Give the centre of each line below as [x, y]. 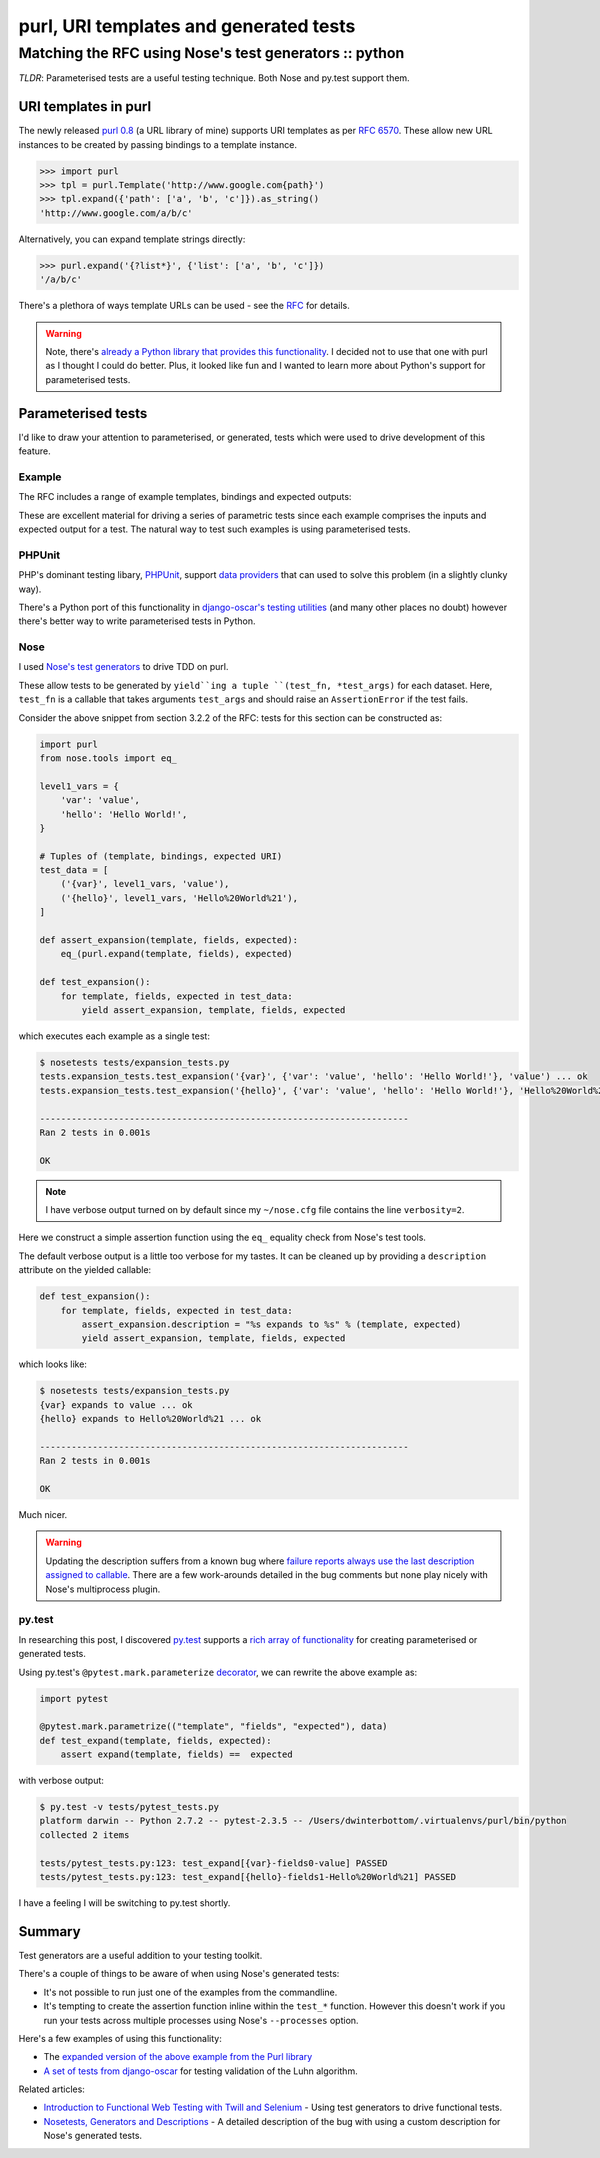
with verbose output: [61, 1781]
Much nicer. [43, 1515]
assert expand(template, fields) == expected [177, 1754]
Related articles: [51, 2089]
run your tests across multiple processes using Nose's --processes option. [201, 2020]
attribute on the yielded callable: [85, 1270]
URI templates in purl [85, 106]
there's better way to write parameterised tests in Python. [137, 621]
